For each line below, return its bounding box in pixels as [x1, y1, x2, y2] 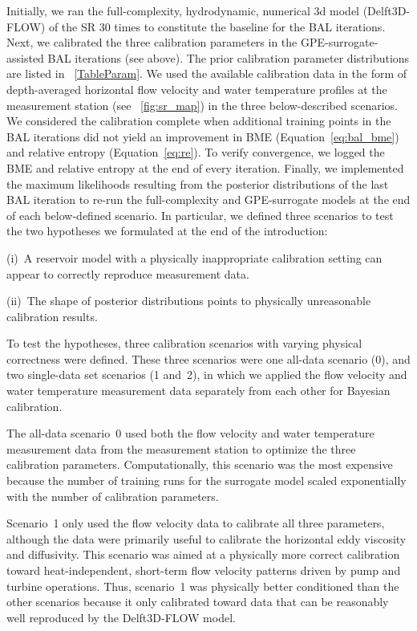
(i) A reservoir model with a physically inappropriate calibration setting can [6, 249, 383, 266]
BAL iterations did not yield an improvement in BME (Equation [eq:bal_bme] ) [6, 128, 399, 145]
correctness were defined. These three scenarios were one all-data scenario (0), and [6, 350, 411, 367]
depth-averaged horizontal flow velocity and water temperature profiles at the [6, 80, 387, 97]
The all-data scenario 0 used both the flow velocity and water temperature [6, 425, 374, 442]
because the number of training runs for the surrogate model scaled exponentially [6, 472, 407, 489]
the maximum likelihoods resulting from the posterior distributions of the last [6, 175, 389, 192]
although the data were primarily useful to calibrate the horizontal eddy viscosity [6, 530, 407, 547]
